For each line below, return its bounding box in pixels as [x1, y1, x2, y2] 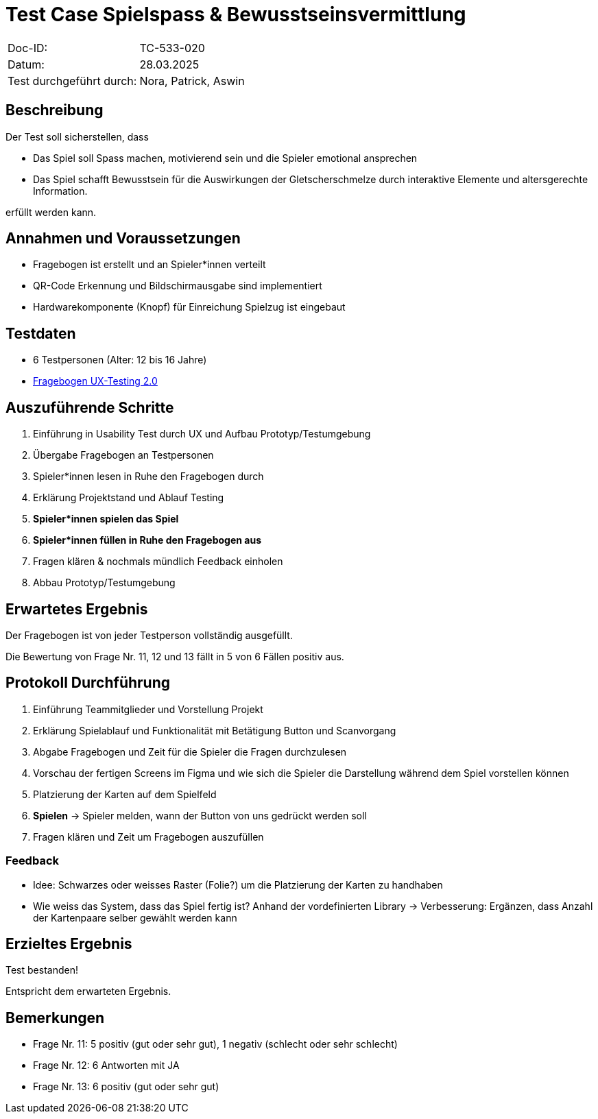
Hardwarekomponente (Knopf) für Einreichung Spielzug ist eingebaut [33, 301, 346, 313]
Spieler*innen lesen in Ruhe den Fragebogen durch [33, 470, 264, 483]
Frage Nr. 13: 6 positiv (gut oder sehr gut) [33, 1081, 219, 1093]
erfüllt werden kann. [5, 206, 97, 218]
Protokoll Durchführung [5, 674, 171, 692]
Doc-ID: [8, 40, 48, 55]
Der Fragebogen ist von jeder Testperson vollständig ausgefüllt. [5, 629, 293, 641]
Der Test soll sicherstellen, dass [5, 130, 149, 143]
